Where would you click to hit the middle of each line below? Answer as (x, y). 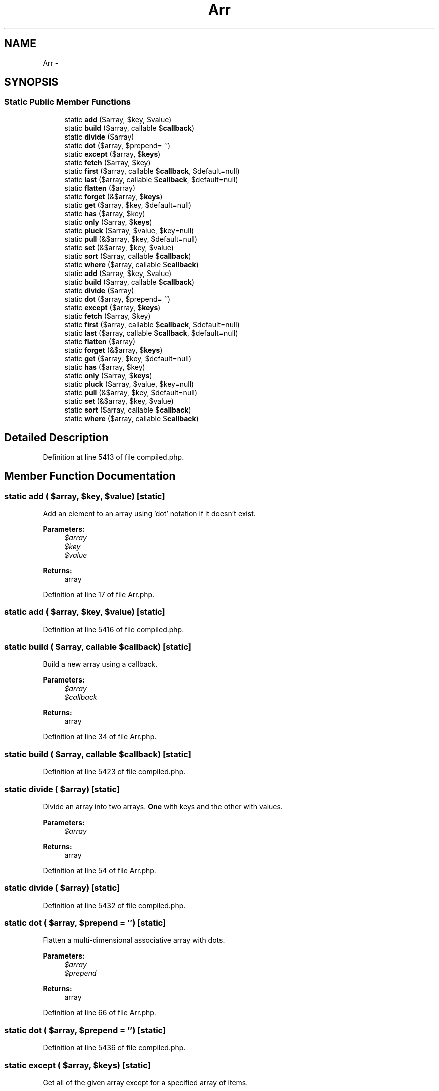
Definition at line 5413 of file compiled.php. (114, 457)
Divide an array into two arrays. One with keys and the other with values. (163, 806)
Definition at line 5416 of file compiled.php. (114, 629)
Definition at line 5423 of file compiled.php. (114, 772)
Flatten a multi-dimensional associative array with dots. (134, 940)
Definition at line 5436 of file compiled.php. (114, 1048)
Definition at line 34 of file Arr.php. (100, 737)
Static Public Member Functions (68, 102)
